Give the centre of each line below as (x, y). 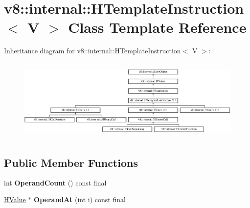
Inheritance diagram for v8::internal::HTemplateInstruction (92, 51)
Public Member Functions (71, 162)
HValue (15, 199)
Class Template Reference (157, 27)
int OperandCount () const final (55, 183)
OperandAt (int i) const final (80, 199)
